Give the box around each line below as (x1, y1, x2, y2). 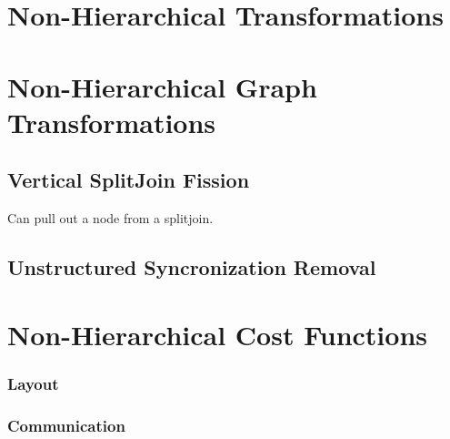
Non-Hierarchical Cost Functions (7, 315, 428, 352)
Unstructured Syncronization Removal (7, 253, 376, 281)
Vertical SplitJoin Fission (7, 166, 250, 194)
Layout (7, 372, 59, 394)
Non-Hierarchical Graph (7, 67, 317, 105)
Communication (7, 413, 125, 436)
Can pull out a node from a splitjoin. (7, 209, 214, 228)
